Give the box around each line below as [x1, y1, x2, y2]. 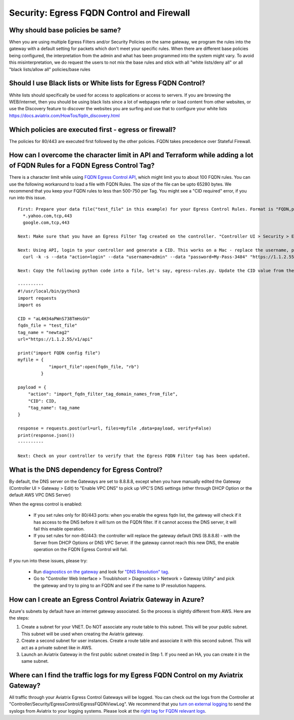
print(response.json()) [18, 432, 75, 438]
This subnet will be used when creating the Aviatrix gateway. [21, 631, 144, 637]
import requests [18, 295, 57, 301]
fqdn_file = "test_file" [18, 323, 77, 328]
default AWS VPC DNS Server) [9, 492, 71, 498]
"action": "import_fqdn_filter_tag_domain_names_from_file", [27, 391, 178, 397]
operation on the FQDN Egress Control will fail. [33, 547, 128, 552]
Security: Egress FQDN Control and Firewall [9, 7, 191, 18]
